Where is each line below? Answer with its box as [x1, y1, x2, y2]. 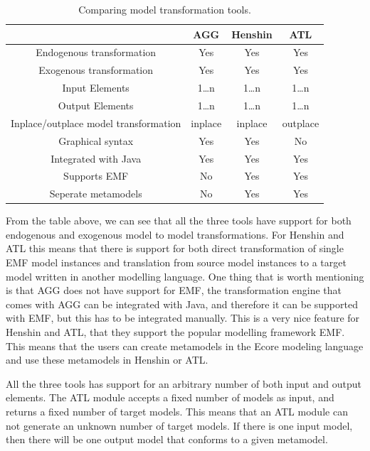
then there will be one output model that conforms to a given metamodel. [6, 432, 328, 447]
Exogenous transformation [38, 63, 154, 77]
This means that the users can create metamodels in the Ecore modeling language [6, 338, 364, 353]
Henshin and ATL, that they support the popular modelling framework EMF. [6, 325, 345, 339]
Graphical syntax [58, 133, 134, 148]
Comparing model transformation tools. [78, 2, 251, 16]
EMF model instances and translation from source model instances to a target [6, 255, 347, 270]
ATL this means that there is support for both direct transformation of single [6, 241, 344, 256]
